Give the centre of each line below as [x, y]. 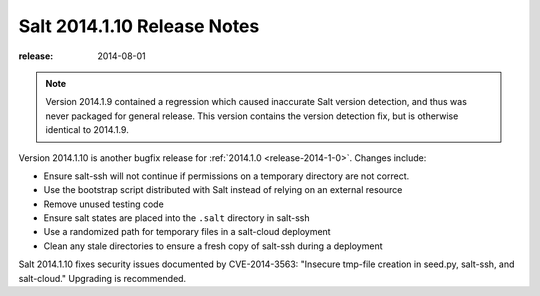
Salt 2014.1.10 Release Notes [139, 26]
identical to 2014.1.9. [87, 130]
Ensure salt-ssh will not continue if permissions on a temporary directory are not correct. [226, 176]
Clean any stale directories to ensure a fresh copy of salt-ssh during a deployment [213, 246]
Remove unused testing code [103, 204]
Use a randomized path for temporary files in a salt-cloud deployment [187, 232]
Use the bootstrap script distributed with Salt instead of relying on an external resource [223, 190]
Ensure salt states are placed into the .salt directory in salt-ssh [176, 218]
